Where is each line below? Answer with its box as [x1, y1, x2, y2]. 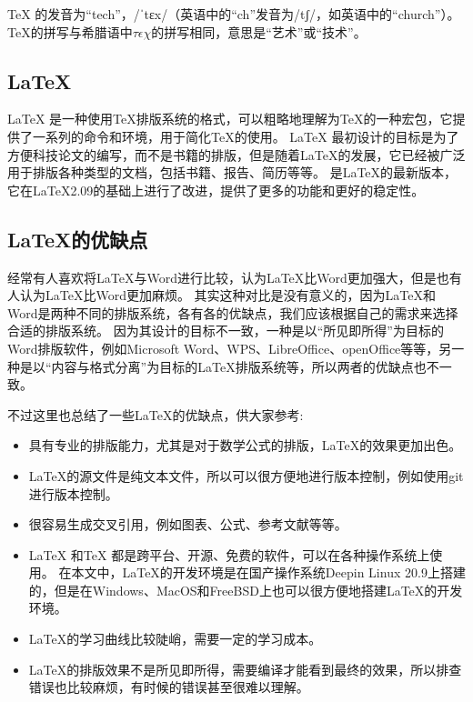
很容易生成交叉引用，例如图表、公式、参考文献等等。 [28, 515, 347, 534]
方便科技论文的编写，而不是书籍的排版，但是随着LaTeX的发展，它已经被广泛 [7, 145, 466, 164]
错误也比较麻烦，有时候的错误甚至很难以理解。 [28, 677, 309, 697]
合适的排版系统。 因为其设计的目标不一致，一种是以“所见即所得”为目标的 [7, 321, 444, 340]
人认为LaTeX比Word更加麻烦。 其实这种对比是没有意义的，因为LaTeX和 [7, 286, 436, 305]
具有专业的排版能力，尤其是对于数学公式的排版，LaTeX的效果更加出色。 [28, 436, 462, 455]
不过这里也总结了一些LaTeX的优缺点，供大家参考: [7, 405, 304, 424]
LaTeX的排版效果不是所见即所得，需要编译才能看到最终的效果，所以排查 [28, 659, 462, 678]
